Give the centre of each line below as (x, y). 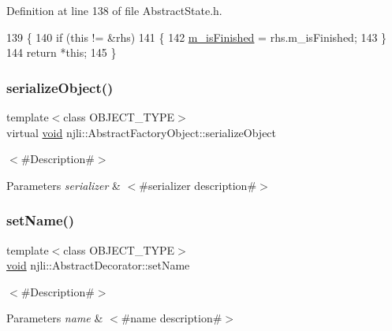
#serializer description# (198, 185)
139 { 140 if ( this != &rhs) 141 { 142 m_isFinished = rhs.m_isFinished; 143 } (197, 37)
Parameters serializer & (63, 185)
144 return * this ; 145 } (62, 52)
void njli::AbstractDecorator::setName (98, 265)
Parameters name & (55, 318)
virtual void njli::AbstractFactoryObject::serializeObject (142, 132)
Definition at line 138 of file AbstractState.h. (114, 10)
